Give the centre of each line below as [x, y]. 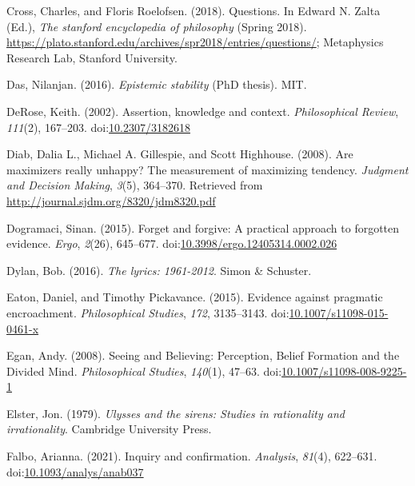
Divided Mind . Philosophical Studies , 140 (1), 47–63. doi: [144, 370]
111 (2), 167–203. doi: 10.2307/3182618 [98, 127]
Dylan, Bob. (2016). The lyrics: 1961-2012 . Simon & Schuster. [159, 270]
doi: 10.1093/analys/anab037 [75, 471]
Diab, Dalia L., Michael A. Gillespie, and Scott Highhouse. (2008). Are [180, 154]
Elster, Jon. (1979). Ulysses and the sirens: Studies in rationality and [176, 413]
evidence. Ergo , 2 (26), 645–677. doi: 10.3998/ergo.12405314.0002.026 [172, 243]
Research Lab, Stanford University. [92, 57]
